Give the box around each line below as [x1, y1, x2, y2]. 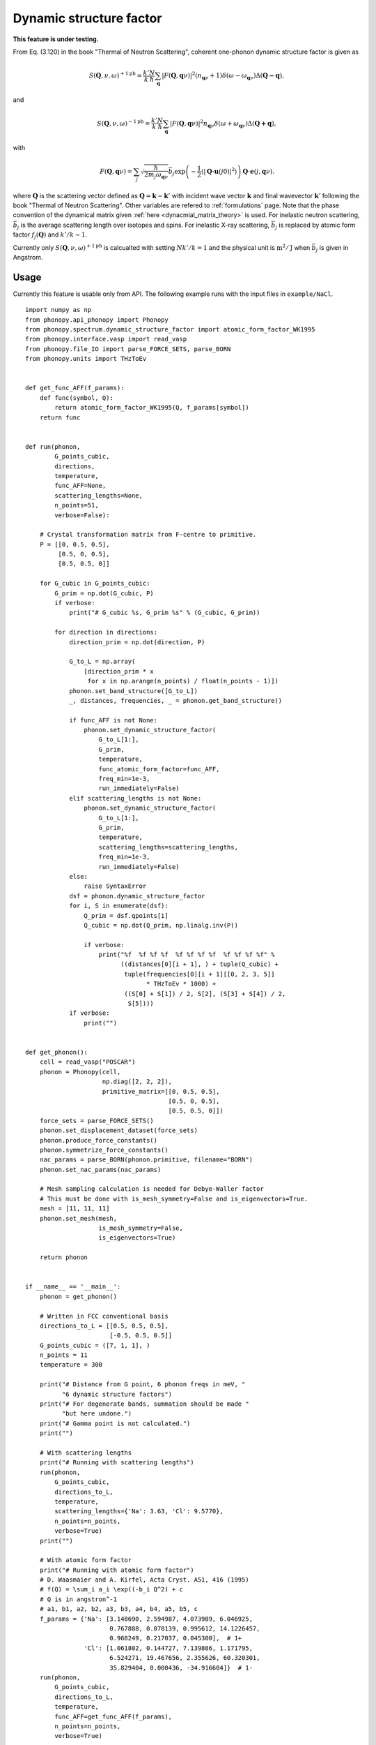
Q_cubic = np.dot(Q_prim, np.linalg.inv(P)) [84, 921, 238, 929]
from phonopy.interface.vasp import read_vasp [25, 335, 187, 343]
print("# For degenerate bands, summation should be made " [39, 1400, 250, 1408]
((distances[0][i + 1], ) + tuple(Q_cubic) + [120, 960, 279, 968]
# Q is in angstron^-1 [39, 1595, 118, 1603]
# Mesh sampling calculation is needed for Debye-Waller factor [39, 1185, 264, 1193]
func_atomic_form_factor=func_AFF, [98, 765, 220, 773]
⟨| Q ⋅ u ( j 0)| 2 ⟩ [201, 166, 237, 175]
